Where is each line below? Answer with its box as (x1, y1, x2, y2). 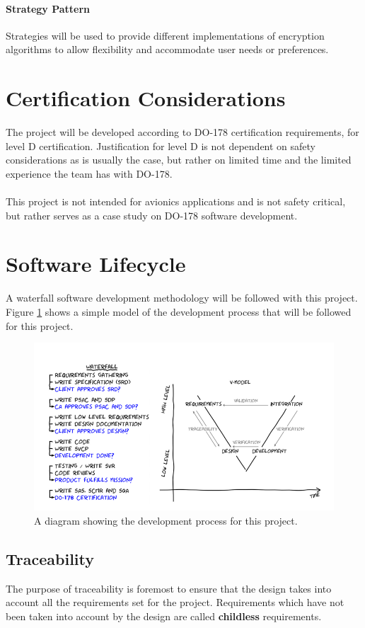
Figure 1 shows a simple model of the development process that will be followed (6, 304, 352, 319)
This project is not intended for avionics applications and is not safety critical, (6, 194, 346, 209)
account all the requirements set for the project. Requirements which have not (6, 595, 344, 610)
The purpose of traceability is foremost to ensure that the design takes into (6, 581, 332, 595)
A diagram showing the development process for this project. (34, 513, 298, 527)
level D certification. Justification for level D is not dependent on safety (6, 138, 316, 153)
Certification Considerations (6, 84, 286, 113)
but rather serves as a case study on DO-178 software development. (6, 207, 298, 222)
